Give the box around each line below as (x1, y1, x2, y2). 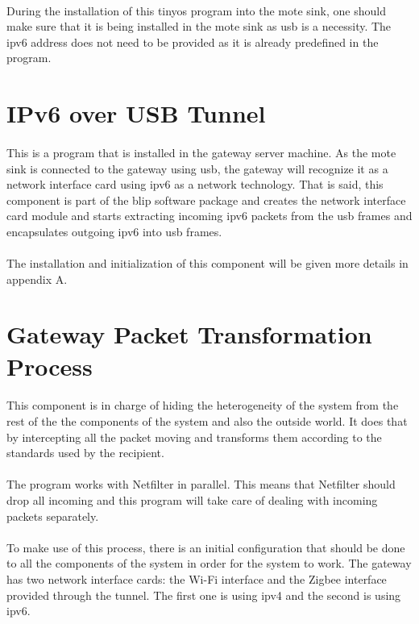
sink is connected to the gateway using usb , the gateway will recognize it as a (6, 160, 388, 177)
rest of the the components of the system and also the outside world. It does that (6, 413, 408, 430)
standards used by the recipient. (6, 444, 164, 461)
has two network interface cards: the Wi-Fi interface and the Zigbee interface (6, 570, 387, 587)
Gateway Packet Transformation (6, 318, 372, 351)
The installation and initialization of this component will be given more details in (6, 255, 409, 272)
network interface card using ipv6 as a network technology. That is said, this (6, 176, 384, 193)
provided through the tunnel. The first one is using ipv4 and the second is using (6, 586, 401, 603)
